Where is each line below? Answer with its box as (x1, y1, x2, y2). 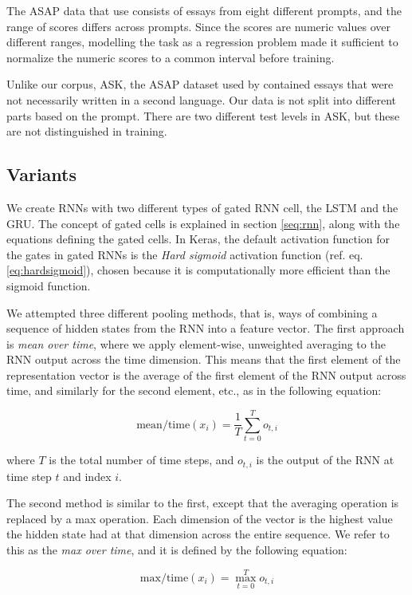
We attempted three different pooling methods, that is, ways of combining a (6, 304, 378, 321)
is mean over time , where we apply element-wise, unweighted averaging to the (6, 335, 386, 352)
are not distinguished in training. (6, 123, 167, 140)
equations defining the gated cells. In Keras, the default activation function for (6, 231, 390, 247)
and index (63, 467, 112, 484)
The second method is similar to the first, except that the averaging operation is (6, 495, 399, 511)
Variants (6, 162, 77, 187)
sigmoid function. (6, 277, 91, 294)
